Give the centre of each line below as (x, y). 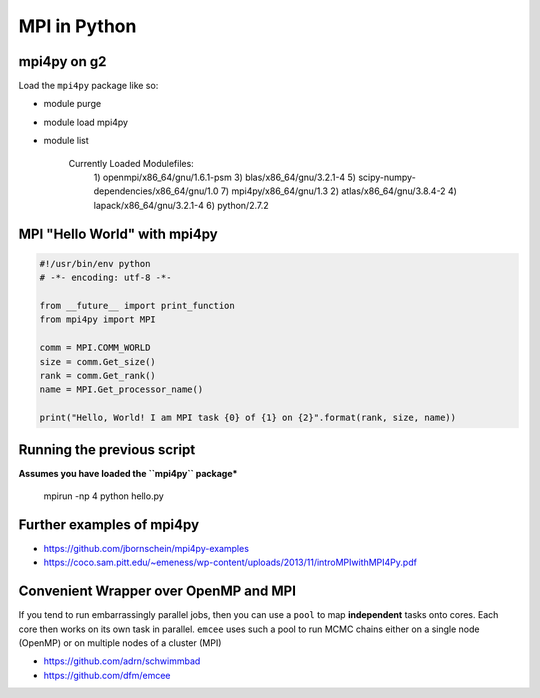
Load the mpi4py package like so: (88, 86)
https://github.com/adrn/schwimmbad (122, 661)
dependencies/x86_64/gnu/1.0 (156, 191)
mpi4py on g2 (62, 61)
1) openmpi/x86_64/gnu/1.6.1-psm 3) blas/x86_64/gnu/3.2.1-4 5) (225, 177)
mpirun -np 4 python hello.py (103, 496)
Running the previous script (107, 449)
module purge (72, 104)
